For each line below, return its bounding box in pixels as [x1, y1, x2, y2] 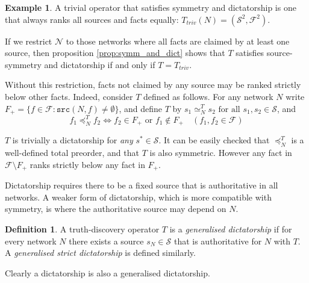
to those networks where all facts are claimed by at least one [66, 34, 290, 47]
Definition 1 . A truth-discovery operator [5, 222, 160, 235]
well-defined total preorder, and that [5, 146, 139, 159]
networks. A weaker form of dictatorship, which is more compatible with [5, 190, 272, 203]
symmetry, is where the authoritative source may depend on [5, 202, 226, 215]
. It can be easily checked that [158, 134, 270, 146]
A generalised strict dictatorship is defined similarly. [5, 246, 196, 259]
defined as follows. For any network [143, 90, 273, 102]
